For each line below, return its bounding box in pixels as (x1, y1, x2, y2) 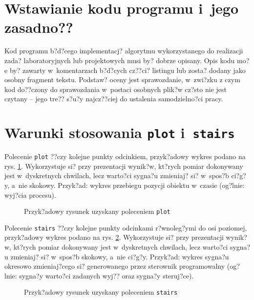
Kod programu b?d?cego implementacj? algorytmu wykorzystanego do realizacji (4, 46, 243, 56)
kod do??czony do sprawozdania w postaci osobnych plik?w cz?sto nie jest (4, 84, 227, 94)
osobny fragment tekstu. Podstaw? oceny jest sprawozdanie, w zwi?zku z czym (4, 74, 240, 85)
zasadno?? (4, 17, 73, 37)
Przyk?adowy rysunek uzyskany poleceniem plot (24, 206, 170, 216)
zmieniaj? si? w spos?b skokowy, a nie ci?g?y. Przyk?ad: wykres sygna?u (10, 251, 229, 261)
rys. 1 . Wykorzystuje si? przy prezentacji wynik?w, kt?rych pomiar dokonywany (4, 161, 243, 171)
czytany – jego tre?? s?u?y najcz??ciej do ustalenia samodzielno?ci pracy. (4, 93, 223, 104)
